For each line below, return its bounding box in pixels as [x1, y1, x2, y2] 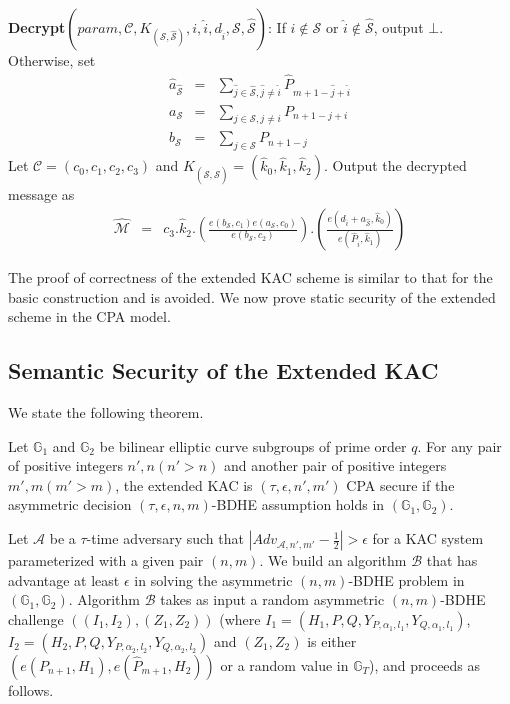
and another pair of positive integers [223, 455, 447, 476]
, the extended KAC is [115, 474, 253, 495]
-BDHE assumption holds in [211, 494, 385, 515]
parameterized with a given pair [8, 550, 204, 571]
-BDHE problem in [348, 569, 465, 590]
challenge [8, 608, 64, 629]
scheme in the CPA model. [8, 306, 171, 327]
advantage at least [8, 569, 120, 590]
